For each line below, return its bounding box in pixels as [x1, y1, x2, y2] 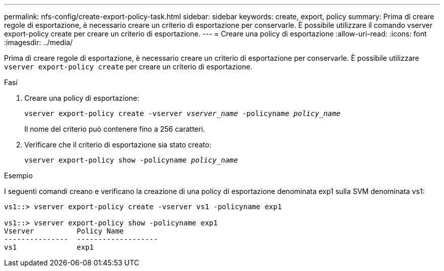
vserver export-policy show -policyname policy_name [24, 156, 238, 164]
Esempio [4, 171, 33, 180]
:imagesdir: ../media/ [4, 38, 73, 47]
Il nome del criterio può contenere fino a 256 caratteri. [24, 125, 205, 133]
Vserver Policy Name [4, 227, 124, 235]
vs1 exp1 [4, 243, 94, 251]
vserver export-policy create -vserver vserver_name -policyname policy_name [24, 109, 341, 118]
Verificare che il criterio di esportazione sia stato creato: [24, 140, 211, 149]
